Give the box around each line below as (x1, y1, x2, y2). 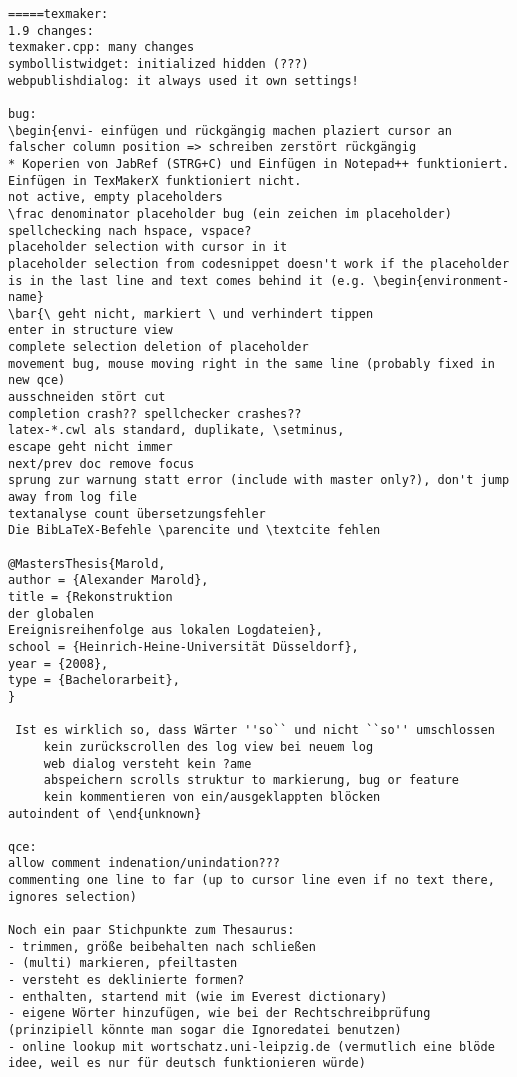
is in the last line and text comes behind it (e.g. (8, 273, 366, 288)
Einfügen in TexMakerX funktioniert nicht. (8, 173, 302, 188)
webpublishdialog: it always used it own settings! (8, 73, 359, 88)
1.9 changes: (8, 23, 94, 38)
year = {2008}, (8, 656, 109, 671)
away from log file (8, 490, 137, 505)
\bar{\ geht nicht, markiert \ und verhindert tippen (8, 306, 374, 321)
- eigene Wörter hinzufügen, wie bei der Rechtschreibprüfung (8, 1006, 431, 1021)
